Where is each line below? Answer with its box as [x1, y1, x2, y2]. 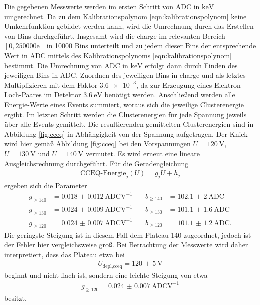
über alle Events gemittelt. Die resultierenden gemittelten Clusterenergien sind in [4, 119, 254, 129]
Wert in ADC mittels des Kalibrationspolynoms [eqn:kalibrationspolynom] [4, 50, 232, 60]
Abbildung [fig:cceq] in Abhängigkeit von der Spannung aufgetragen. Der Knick [4, 128, 248, 139]
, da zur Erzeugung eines [136, 79, 212, 90]
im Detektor [44, 89, 81, 100]
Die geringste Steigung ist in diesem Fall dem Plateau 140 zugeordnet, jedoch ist [4, 229, 251, 240]
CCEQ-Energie [80, 170, 126, 177]
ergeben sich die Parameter [4, 180, 87, 190]
